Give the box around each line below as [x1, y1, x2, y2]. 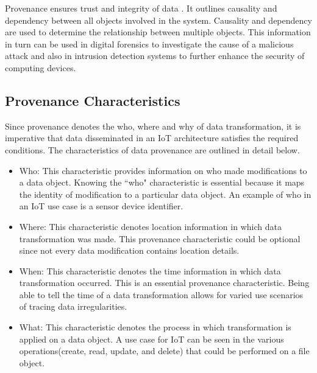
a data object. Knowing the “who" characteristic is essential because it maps [19, 176, 305, 189]
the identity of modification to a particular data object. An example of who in [19, 187, 312, 200]
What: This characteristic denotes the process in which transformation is [19, 321, 291, 333]
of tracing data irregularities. [19, 300, 127, 313]
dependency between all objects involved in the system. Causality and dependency [5, 13, 312, 26]
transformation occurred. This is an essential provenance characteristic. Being [19, 276, 310, 289]
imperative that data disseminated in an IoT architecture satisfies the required [5, 131, 299, 144]
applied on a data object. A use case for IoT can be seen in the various [19, 332, 284, 345]
